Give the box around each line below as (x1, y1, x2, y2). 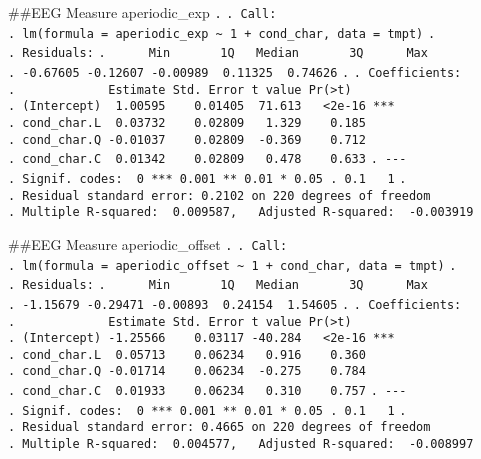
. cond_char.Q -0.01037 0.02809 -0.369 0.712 (8, 132, 366, 147)
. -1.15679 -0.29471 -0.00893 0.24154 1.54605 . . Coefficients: (8, 297, 462, 312)
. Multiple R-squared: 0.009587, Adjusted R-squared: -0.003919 (8, 205, 474, 220)
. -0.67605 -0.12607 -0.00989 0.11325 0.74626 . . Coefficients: (8, 65, 462, 80)
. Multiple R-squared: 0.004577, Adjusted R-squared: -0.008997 (8, 437, 474, 452)
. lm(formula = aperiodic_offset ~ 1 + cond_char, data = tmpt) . (8, 258, 457, 273)
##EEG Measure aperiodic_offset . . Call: (8, 233, 288, 254)
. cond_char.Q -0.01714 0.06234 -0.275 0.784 (8, 364, 366, 379)
